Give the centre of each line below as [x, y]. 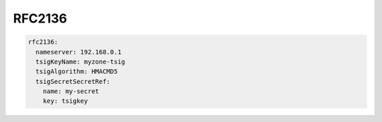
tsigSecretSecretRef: [73, 81]
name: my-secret [71, 91]
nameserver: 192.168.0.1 [79, 52]
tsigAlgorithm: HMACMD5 [77, 72]
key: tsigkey [65, 101]
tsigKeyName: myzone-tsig [80, 61]
